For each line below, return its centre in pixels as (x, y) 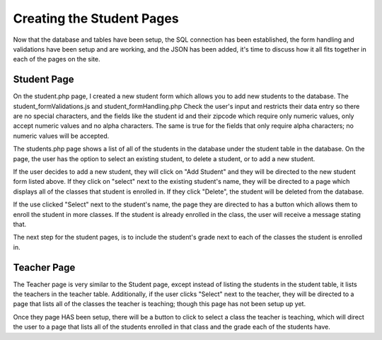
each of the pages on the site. (57, 59)
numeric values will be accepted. (61, 136)
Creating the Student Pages (96, 18)
